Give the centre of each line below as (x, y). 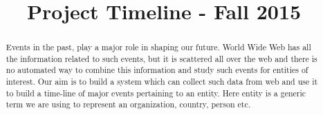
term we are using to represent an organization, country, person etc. (128, 104)
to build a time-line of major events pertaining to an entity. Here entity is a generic (156, 93)
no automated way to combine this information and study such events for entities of (157, 70)
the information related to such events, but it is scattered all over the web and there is (161, 58)
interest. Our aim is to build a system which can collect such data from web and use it (162, 82)
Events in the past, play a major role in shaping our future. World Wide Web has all (158, 47)
